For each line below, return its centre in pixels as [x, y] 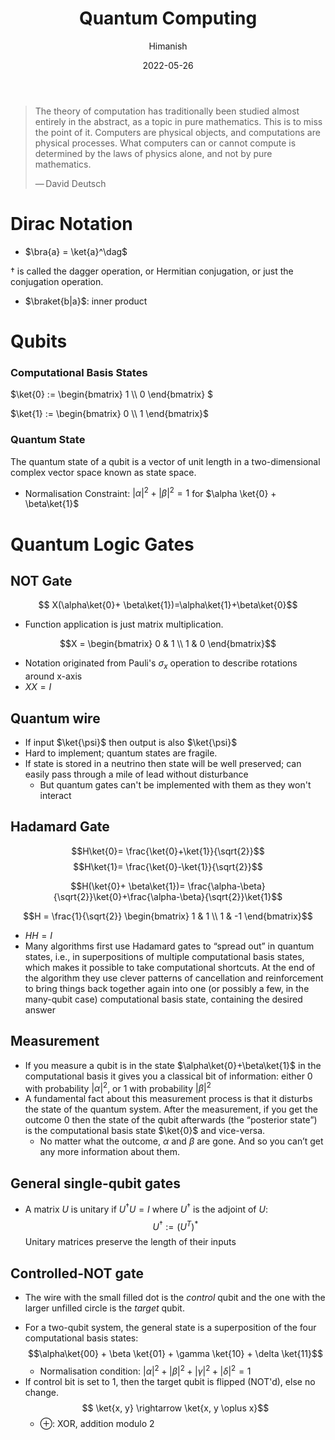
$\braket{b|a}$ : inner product [86, 301]
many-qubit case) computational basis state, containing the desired [163, 999]
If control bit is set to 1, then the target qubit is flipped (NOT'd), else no [170, 1381]
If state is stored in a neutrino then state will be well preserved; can [163, 763]
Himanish [168, 46]
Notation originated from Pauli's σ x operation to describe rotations [161, 664]
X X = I [38, 687]
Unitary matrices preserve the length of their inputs [130, 1242]
